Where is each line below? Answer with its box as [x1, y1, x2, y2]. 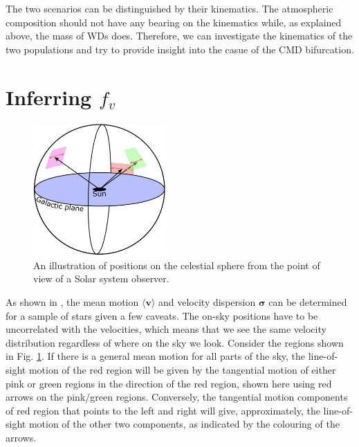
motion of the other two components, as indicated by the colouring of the [28, 417, 340, 431]
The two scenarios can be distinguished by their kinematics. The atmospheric [6, 1, 333, 15]
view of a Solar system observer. [33, 271, 169, 286]
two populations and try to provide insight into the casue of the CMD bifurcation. [6, 42, 354, 56]
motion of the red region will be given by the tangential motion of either [28, 363, 336, 377]
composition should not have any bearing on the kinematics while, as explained [6, 15, 342, 29]
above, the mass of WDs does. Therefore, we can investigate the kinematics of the [6, 28, 353, 43]
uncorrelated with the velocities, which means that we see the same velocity [6, 322, 326, 336]
